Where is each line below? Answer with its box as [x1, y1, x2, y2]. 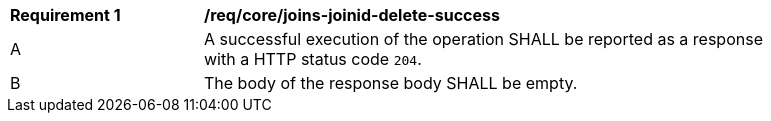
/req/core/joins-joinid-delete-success [204, 5, 500, 25]
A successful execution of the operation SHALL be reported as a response [204, 29, 763, 49]
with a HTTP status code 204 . [204, 49, 422, 69]
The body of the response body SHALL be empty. [204, 73, 578, 93]
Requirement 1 [10, 5, 121, 25]
